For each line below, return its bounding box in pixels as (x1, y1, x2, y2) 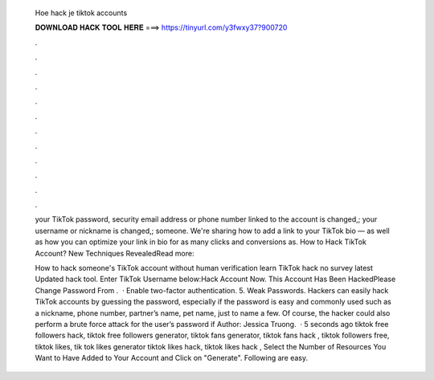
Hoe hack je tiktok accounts (35, 8, 128, 18)
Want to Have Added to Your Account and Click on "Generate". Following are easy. (35, 353, 309, 363)
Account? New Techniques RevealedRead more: (35, 248, 194, 258)
